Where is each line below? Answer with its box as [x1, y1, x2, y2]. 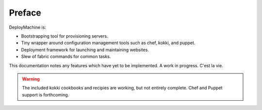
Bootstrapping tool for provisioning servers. [21, 33, 108, 39]
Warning [22, 76, 40, 82]
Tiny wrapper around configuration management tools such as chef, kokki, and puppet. [21, 40, 196, 46]
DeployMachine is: [9, 24, 46, 30]
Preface [9, 7, 41, 18]
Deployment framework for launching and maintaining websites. [21, 47, 149, 53]
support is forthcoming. [22, 92, 69, 97]
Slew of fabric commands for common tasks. [21, 54, 111, 59]
